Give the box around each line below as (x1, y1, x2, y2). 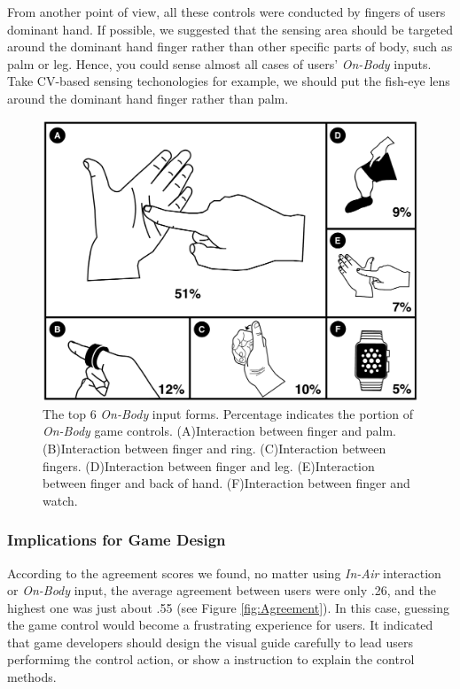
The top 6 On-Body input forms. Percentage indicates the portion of (43, 404, 413, 422)
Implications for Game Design (7, 529, 226, 551)
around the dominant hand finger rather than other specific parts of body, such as (7, 37, 453, 56)
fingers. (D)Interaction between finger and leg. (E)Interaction (43, 456, 375, 475)
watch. (43, 491, 78, 509)
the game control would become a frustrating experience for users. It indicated (7, 615, 433, 634)
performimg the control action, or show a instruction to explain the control (7, 650, 415, 669)
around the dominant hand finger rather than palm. (7, 89, 289, 107)
